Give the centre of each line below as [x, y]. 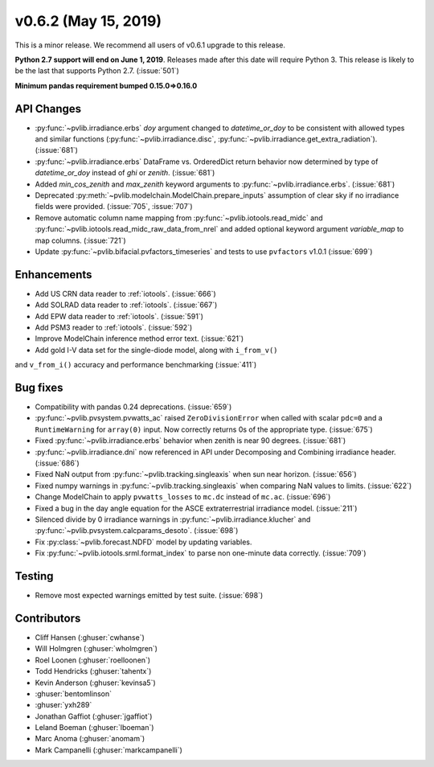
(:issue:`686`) [57, 463]
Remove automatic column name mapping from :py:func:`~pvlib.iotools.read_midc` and [179, 218]
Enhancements [53, 275]
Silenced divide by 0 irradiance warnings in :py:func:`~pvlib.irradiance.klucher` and [173, 519]
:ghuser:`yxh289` [63, 705]
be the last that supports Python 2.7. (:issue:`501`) [97, 71]
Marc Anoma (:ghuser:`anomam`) [90, 739]
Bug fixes [39, 387]
